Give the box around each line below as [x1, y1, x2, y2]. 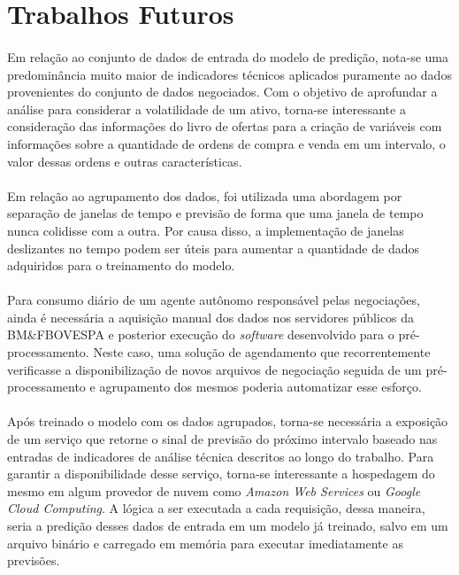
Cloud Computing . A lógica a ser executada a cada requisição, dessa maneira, [7, 499, 425, 517]
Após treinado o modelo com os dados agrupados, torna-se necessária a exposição [7, 412, 448, 431]
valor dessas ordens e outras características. [7, 152, 242, 170]
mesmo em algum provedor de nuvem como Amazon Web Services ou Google [7, 481, 421, 500]
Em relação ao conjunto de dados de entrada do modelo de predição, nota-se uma [7, 47, 448, 66]
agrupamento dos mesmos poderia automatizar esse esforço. [99, 377, 422, 396]
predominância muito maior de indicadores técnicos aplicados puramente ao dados [7, 65, 452, 83]
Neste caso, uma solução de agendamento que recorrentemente [93, 343, 431, 361]
